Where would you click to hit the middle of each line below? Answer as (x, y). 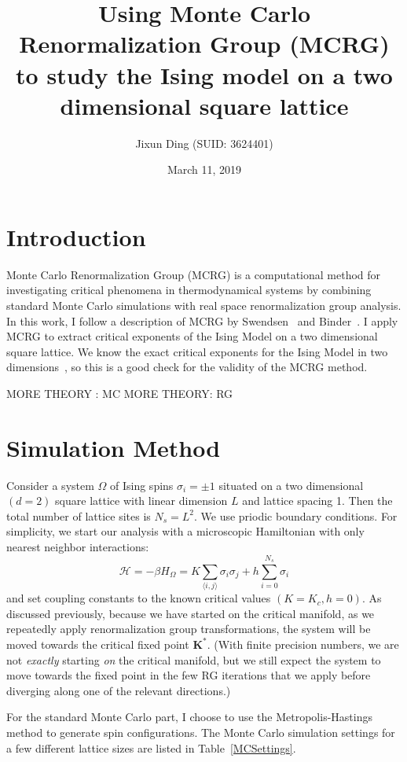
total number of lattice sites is (79, 515)
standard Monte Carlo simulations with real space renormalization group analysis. (204, 305)
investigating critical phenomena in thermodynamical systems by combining (189, 290)
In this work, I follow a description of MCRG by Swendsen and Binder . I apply (202, 320)
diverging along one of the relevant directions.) (119, 690)
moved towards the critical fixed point (98, 644)
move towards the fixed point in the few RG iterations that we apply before (189, 675)
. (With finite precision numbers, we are (303, 644)
